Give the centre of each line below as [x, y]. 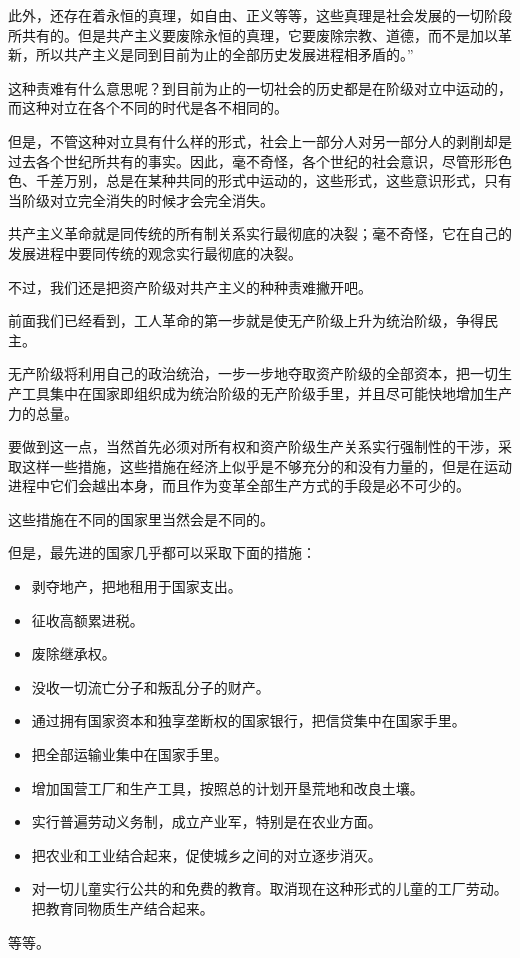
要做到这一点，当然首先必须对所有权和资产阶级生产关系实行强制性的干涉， [253, 446]
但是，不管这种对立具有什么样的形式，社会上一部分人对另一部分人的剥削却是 [260, 140]
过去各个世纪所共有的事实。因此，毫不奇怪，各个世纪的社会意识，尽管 [239, 160]
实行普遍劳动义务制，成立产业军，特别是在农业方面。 [206, 821]
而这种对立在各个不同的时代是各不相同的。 [148, 107]
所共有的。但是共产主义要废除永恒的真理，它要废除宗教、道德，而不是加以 [253, 34]
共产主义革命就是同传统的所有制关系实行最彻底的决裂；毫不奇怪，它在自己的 [260, 233]
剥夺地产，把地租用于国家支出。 [136, 586]
